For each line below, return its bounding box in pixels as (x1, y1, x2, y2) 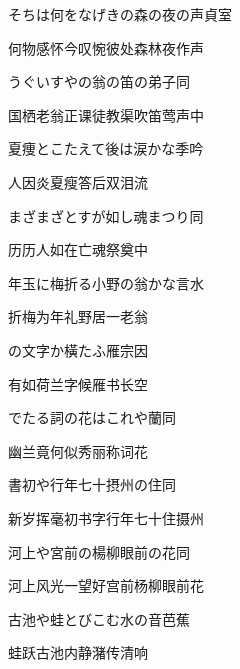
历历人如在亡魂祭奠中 (8, 239, 148, 260)
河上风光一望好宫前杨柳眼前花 (8, 575, 204, 596)
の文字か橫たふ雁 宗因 (8, 339, 148, 360)
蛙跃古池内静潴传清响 (8, 642, 148, 663)
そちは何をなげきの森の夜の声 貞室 (8, 4, 232, 24)
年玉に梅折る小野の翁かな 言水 (8, 272, 204, 293)
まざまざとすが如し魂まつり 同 (8, 205, 204, 226)
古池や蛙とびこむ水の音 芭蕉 (8, 608, 190, 629)
